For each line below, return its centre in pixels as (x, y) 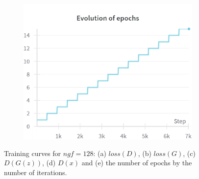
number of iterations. (36, 172)
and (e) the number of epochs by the (137, 163)
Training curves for (33, 153)
